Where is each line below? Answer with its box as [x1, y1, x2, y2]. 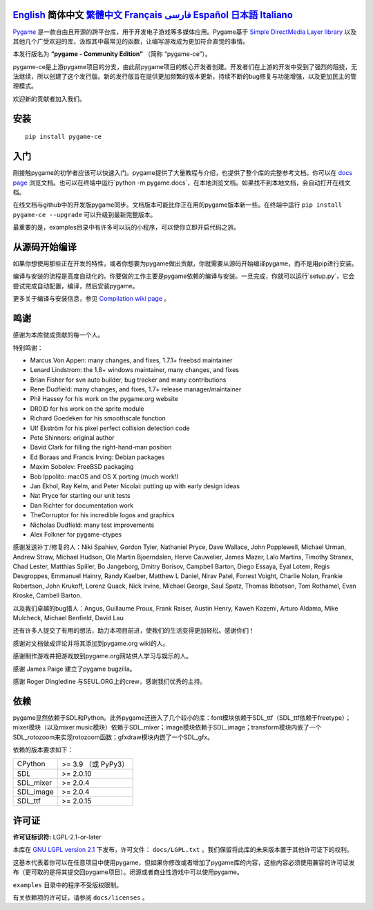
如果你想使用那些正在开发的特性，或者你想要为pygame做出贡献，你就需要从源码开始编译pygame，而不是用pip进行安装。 [12, 259, 358, 268]
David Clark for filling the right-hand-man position [30, 443, 172, 452]
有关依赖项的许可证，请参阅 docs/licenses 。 [12, 893, 149, 902]
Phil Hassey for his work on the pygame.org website [30, 395, 179, 403]
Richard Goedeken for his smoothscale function [30, 414, 166, 423]
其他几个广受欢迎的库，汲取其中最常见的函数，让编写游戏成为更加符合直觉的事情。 [12, 37, 249, 45]
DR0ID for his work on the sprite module [30, 405, 144, 413]
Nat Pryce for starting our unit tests [30, 492, 131, 500]
